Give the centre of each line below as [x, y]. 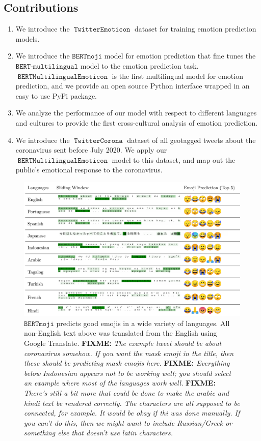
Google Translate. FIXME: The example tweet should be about [123, 343]
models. [28, 38]
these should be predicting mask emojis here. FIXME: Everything [127, 363]
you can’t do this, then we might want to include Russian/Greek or [128, 422]
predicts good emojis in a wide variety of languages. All [143, 323]
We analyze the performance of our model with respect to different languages [136, 113]
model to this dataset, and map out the [174, 159]
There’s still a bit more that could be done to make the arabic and [127, 393]
